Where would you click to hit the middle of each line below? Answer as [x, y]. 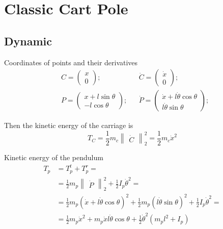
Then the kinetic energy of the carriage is [69, 125]
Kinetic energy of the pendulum [54, 157]
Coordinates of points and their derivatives [71, 62]
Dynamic [28, 41]
